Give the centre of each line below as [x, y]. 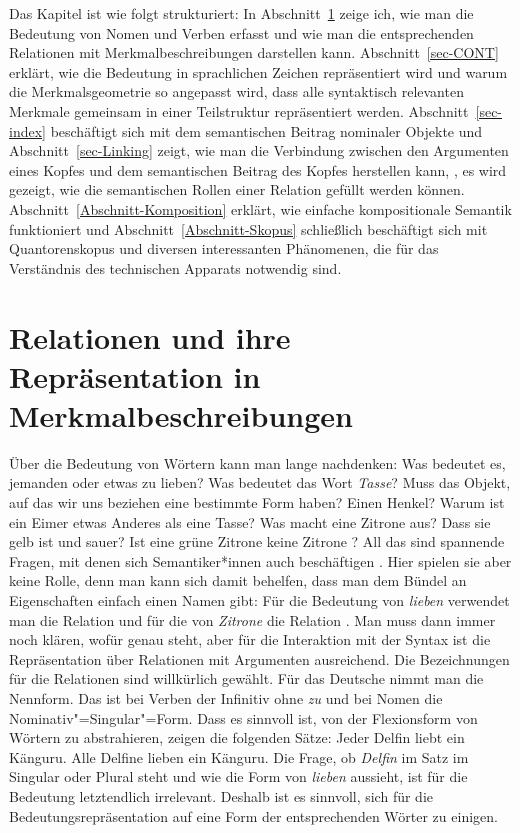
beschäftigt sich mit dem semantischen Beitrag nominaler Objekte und [266, 130]
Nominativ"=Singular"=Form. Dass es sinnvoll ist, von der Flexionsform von [243, 717]
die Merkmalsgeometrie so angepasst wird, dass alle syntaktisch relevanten [236, 91]
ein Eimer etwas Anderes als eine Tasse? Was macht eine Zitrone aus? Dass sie [250, 521]
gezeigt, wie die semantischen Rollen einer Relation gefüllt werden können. [237, 189]
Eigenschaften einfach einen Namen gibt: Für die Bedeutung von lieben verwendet [259, 599]
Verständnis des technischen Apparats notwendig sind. [175, 267]
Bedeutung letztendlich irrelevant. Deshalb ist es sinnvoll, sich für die [221, 795]
